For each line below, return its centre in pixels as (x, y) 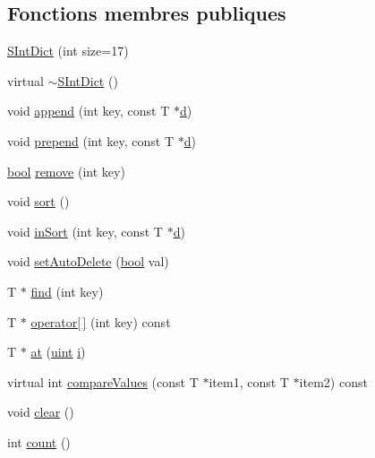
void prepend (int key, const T (91, 140)
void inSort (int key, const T (85, 231)
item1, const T (249, 381)
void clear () (41, 412)
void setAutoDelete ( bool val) (88, 261)
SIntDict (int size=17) (68, 51)
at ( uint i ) (58, 352)
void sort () (38, 201)
